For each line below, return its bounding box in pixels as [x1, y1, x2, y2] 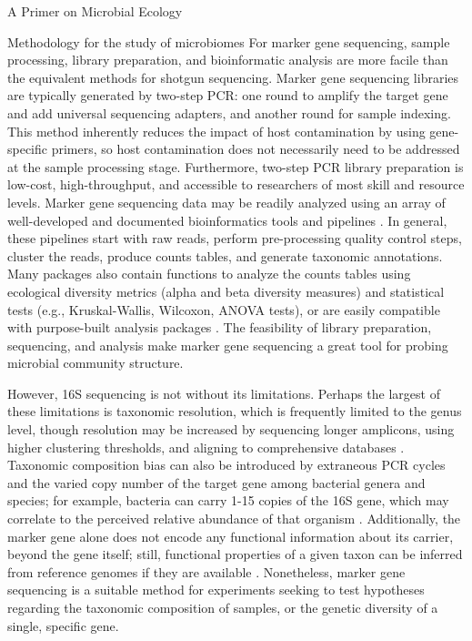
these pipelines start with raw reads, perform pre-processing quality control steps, [7, 229, 462, 248]
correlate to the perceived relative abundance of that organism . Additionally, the [7, 509, 461, 528]
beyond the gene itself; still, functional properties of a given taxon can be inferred [7, 544, 463, 564]
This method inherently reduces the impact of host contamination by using [7, 121, 426, 140]
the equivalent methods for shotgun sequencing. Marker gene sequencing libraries [7, 67, 459, 86]
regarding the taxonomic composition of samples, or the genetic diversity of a [7, 598, 438, 616]
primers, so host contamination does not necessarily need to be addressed [51, 139, 460, 158]
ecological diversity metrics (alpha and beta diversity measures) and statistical [7, 281, 445, 300]
